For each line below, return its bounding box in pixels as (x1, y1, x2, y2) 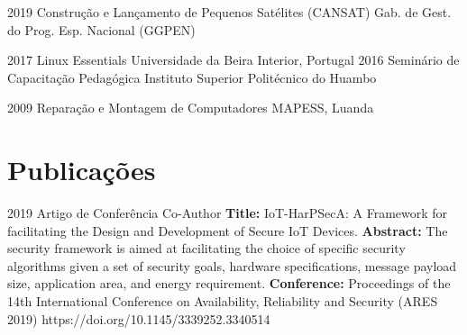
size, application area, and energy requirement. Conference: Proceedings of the (7, 274, 451, 293)
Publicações (7, 151, 156, 188)
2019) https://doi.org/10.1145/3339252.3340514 (7, 309, 270, 328)
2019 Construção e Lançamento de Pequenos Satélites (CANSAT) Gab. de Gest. (7, 3, 452, 21)
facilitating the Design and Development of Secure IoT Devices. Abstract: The (7, 221, 448, 240)
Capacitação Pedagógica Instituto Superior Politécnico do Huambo (7, 68, 377, 86)
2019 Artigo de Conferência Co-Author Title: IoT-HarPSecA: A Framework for (7, 204, 448, 222)
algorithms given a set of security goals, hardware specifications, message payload (7, 256, 457, 275)
